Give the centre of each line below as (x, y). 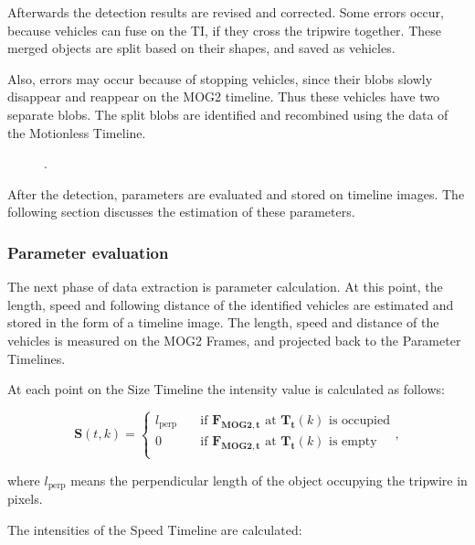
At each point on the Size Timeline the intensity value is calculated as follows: (226, 389)
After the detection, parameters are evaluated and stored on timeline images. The (236, 193)
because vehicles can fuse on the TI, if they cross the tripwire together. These (224, 30)
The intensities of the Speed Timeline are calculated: (155, 529)
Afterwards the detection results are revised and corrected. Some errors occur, (226, 12)
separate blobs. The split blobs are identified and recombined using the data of (228, 114)
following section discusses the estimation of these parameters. (181, 212)
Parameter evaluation (88, 252)
